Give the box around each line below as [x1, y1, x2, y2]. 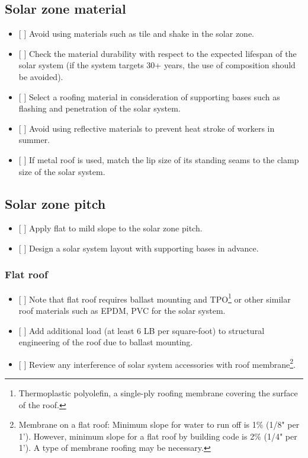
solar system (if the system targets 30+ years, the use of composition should [18, 59, 296, 71]
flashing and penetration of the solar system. [18, 102, 181, 114]
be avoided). [18, 70, 63, 82]
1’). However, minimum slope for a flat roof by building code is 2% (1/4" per [18, 430, 297, 442]
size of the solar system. [18, 165, 105, 177]
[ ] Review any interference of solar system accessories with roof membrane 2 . [18, 356, 296, 370]
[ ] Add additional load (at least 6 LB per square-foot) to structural [18, 324, 265, 336]
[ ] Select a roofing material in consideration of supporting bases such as [18, 90, 280, 103]
